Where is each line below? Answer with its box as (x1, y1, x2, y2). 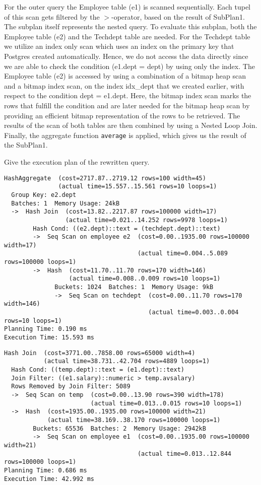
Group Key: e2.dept (11, 191, 77, 198)
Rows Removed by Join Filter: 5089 (11, 383, 130, 390)
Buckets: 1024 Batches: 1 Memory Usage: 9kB (54, 284, 214, 291)
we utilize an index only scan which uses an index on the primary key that (4, 41, 234, 51)
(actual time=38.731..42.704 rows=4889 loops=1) (43, 358, 210, 365)
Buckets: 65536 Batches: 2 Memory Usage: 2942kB (33, 425, 206, 432)
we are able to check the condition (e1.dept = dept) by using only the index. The (4, 60, 255, 71)
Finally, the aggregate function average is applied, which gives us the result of (4, 129, 246, 140)
